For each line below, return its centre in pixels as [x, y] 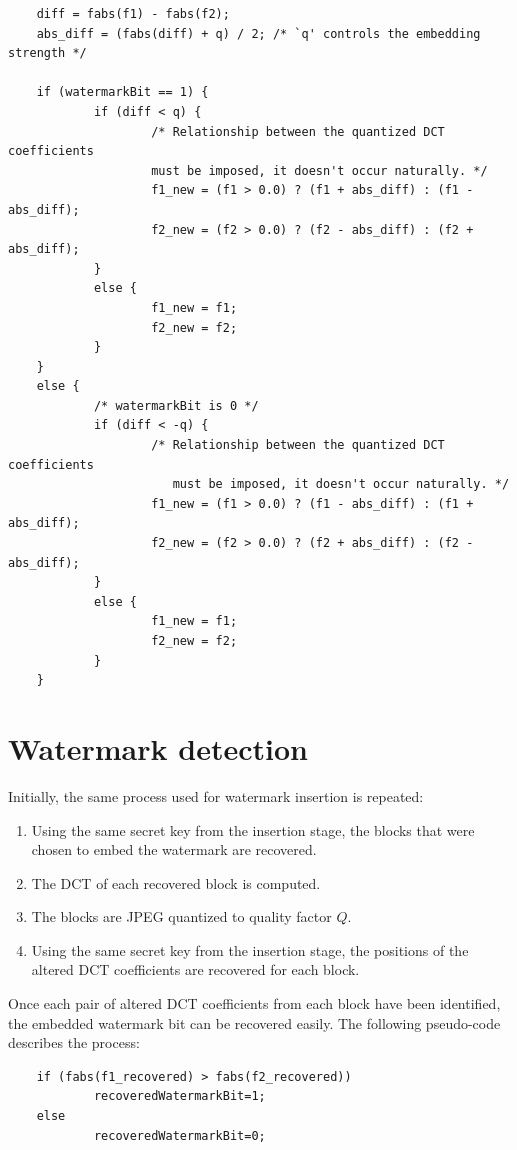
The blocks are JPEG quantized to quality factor [181, 916]
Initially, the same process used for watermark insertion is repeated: [216, 795]
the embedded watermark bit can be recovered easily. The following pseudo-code [254, 1022]
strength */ [47, 53]
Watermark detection [158, 747]
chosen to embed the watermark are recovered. [174, 849]
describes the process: [74, 1042]
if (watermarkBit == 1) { [122, 92]
